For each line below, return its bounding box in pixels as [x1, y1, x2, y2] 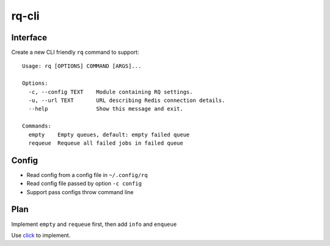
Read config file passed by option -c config [26, 180, 142, 187]
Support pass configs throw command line [26, 188, 134, 195]
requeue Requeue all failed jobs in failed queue [28, 139, 183, 147]
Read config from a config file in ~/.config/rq [26, 171, 148, 178]
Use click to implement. [11, 231, 71, 239]
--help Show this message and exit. [28, 106, 183, 112]
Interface [11, 32, 47, 43]
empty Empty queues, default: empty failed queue [28, 131, 190, 138]
